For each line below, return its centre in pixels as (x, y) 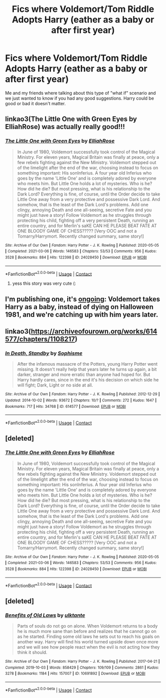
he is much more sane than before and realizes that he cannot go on (87, 631)
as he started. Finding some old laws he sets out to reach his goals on (88, 636)
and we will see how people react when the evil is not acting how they (88, 647)
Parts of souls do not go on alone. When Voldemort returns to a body (87, 626)
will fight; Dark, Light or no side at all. (55, 385)
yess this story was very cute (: (44, 283)
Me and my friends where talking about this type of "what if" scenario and (81, 93)
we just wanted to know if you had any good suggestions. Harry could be (80, 98)
